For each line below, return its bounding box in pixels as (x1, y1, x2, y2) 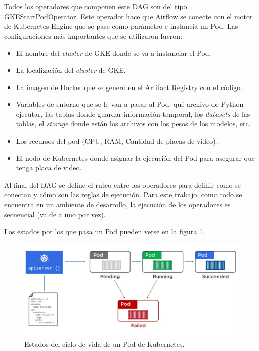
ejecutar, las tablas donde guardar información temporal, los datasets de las (16, 108, 250, 119)
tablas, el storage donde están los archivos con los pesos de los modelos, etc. (16, 118, 251, 129)
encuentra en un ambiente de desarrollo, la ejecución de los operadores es (4, 199, 231, 209)
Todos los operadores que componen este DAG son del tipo (4, 1, 187, 11)
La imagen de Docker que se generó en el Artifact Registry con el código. (16, 81, 243, 92)
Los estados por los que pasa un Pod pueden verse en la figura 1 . (4, 226, 205, 237)
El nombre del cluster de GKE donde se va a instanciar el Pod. (16, 48, 211, 58)
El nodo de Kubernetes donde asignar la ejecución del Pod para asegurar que (16, 152, 255, 163)
